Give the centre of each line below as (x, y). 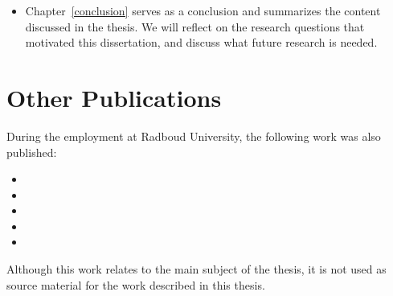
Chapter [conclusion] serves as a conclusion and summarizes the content (203, 10)
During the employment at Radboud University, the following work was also (194, 136)
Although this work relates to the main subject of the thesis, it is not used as (196, 269)
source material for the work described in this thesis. (136, 284)
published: (32, 152)
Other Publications (114, 97)
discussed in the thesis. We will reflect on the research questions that (195, 26)
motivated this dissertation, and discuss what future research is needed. (201, 42)
